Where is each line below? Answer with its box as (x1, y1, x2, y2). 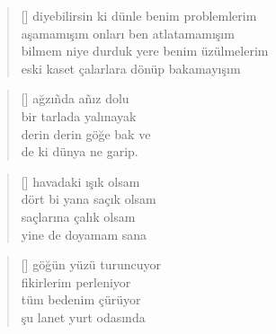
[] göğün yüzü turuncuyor (21, 255, 162, 274)
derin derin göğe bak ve (21, 124, 151, 143)
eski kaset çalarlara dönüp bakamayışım (21, 58, 241, 77)
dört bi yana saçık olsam (21, 189, 156, 208)
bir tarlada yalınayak (21, 106, 137, 125)
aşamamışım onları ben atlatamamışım (21, 23, 235, 42)
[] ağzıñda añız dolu (21, 89, 129, 108)
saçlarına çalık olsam (21, 207, 136, 225)
